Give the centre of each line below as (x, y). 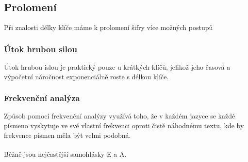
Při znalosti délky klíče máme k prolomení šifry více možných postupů (108, 27)
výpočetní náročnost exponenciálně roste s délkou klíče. (86, 76)
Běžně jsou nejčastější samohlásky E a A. (65, 154)
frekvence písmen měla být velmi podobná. (67, 135)
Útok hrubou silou (41, 49)
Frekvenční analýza (42, 98)
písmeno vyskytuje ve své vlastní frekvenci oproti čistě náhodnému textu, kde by (124, 125)
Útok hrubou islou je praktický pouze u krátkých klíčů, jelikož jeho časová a (117, 67)
